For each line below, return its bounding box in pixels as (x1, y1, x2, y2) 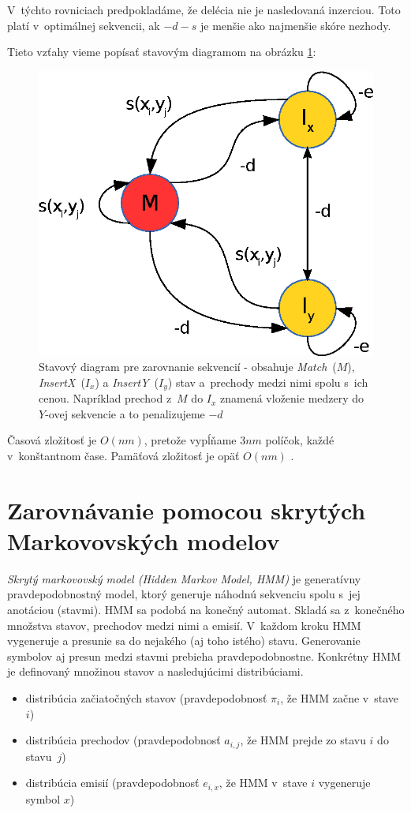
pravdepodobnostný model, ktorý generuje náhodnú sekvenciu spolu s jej (7, 586, 361, 602)
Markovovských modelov (7, 524, 280, 556)
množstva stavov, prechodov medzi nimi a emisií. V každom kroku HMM (7, 616, 361, 633)
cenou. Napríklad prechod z (39, 390, 172, 406)
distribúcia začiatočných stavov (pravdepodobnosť (25, 689, 267, 706)
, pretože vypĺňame (144, 432, 237, 448)
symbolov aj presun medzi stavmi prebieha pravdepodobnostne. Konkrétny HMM (7, 647, 402, 664)
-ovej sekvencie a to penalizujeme (45, 405, 205, 421)
